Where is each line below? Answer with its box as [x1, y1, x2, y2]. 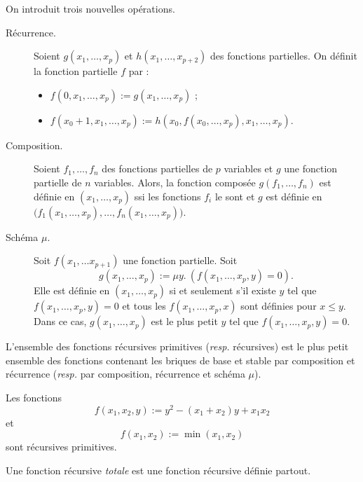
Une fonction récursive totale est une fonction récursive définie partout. [6, 462, 311, 477]
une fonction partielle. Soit [123, 253, 238, 268]
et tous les [122, 298, 166, 313]
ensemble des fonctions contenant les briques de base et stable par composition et [6, 352, 355, 367]
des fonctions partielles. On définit [210, 48, 357, 63]
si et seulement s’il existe [169, 283, 276, 298]
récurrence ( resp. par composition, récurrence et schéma [6, 366, 245, 381]
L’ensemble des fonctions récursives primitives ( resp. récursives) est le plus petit [6, 339, 349, 354]
